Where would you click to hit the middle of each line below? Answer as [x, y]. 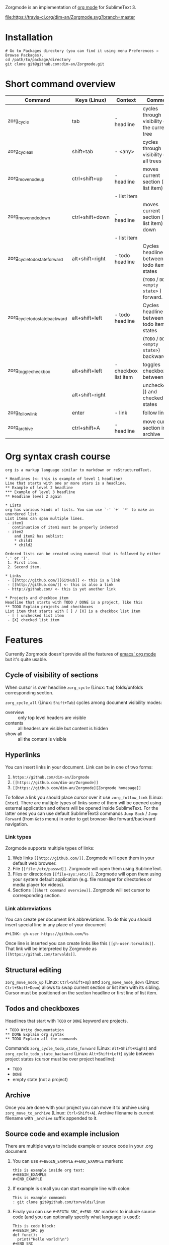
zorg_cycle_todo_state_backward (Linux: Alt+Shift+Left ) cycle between [80, 1053]
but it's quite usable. [26, 659]
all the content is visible [42, 739]
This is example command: [39, 1198]
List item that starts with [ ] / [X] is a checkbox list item [73, 611]
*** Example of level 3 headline [40, 492]
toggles [152, 364]
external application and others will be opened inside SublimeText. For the [82, 808]
